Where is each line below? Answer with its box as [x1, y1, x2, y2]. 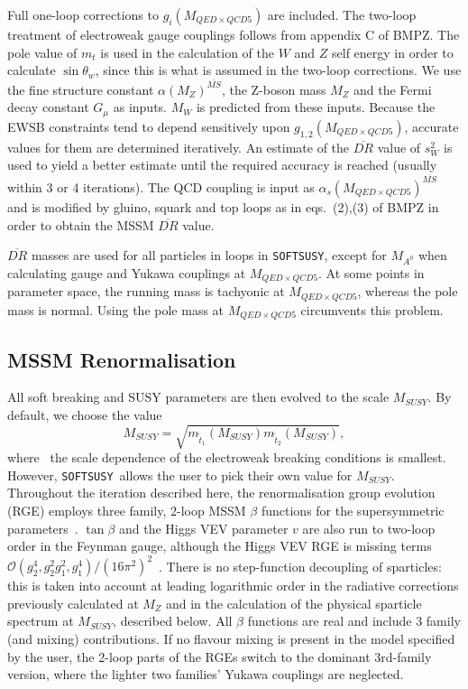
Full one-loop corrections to [7, 5, 159, 23]
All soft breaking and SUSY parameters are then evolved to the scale [7, 387, 390, 406]
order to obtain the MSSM [7, 215, 154, 234]
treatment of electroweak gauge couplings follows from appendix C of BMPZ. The [7, 25, 460, 43]
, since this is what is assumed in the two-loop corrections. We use [95, 61, 462, 79]
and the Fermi [353, 79, 432, 98]
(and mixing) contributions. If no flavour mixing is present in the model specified [7, 629, 455, 648]
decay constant [7, 98, 89, 116]
